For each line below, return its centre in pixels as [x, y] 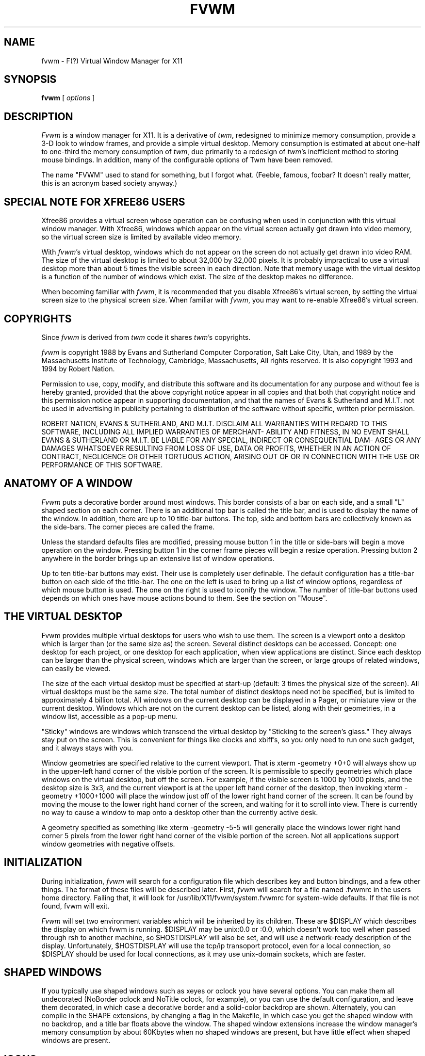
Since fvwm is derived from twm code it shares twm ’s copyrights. [146, 337]
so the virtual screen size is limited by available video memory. [141, 237]
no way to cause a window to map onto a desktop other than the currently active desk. [180, 812]
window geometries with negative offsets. [108, 844]
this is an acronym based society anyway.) [109, 183]
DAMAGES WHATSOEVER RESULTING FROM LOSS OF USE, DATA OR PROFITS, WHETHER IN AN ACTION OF [216, 448]
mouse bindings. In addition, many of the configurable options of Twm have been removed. [187, 160]
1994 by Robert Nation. [78, 368]
